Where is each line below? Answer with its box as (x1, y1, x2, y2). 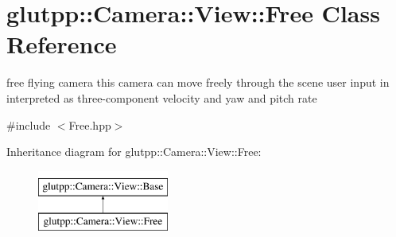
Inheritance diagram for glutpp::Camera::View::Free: (6, 143, 262, 160)
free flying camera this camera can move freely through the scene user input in (6, 74, 390, 91)
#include (6, 116, 51, 133)
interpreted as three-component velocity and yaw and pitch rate (6, 89, 317, 106)
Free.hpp (68, 116, 111, 133)
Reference (6, 28, 117, 60)
